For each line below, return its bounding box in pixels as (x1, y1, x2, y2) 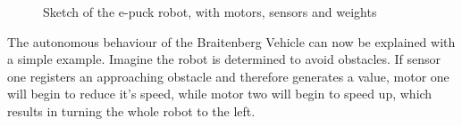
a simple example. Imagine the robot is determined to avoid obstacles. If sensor (7, 50, 441, 68)
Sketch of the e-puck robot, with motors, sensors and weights (43, 3, 377, 20)
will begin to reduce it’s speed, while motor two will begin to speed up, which (7, 84, 433, 103)
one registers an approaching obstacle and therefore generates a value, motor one (7, 67, 449, 85)
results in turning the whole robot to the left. (7, 101, 256, 120)
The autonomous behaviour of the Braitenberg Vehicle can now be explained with (7, 32, 456, 51)
